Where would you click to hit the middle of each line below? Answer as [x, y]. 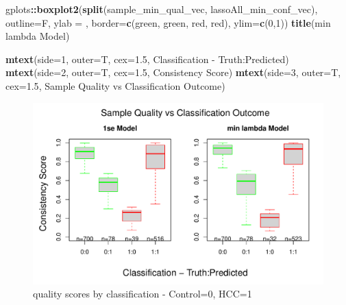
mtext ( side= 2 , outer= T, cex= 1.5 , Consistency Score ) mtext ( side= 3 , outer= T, [173, 72]
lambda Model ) [38, 36]
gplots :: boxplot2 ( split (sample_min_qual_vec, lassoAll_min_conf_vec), [162, 9]
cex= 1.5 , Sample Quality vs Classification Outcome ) [115, 85]
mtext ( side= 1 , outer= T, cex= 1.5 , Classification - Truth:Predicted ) [147, 59]
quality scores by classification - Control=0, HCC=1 [143, 294]
